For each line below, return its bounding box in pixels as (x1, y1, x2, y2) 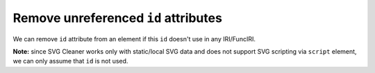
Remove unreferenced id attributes (12, 10, 222, 25)
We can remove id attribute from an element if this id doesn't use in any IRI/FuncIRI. (12, 34, 256, 43)
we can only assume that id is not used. (12, 57, 128, 65)
